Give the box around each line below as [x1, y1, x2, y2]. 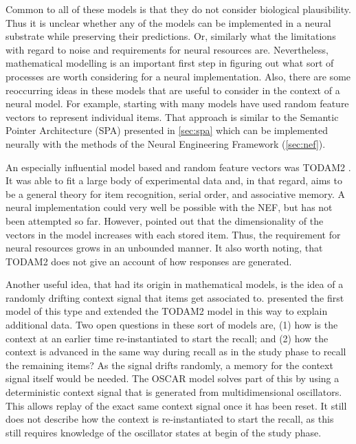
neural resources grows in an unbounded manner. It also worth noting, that [5, 241, 323, 255]
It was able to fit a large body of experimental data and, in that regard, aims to [5, 173, 342, 188]
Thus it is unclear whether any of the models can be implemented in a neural [5, 15, 331, 30]
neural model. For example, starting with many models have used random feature [5, 96, 349, 111]
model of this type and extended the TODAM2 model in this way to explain [5, 304, 328, 318]
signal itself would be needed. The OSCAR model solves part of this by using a [5, 371, 340, 386]
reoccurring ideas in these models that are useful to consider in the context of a [5, 82, 340, 97]
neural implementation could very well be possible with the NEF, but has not [5, 200, 333, 214]
